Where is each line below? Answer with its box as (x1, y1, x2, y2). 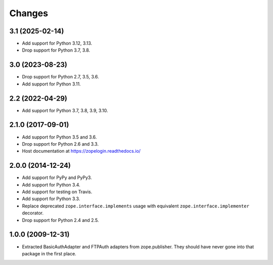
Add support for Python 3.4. (22, 182, 80, 188)
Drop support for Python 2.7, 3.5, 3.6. (22, 74, 99, 80)
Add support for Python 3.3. (22, 196, 80, 202)
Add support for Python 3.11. (22, 81, 81, 87)
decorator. (22, 210, 44, 216)
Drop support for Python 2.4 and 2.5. (22, 217, 99, 223)
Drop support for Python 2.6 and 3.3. (22, 141, 99, 147)
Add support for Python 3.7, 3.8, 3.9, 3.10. (22, 107, 108, 113)
